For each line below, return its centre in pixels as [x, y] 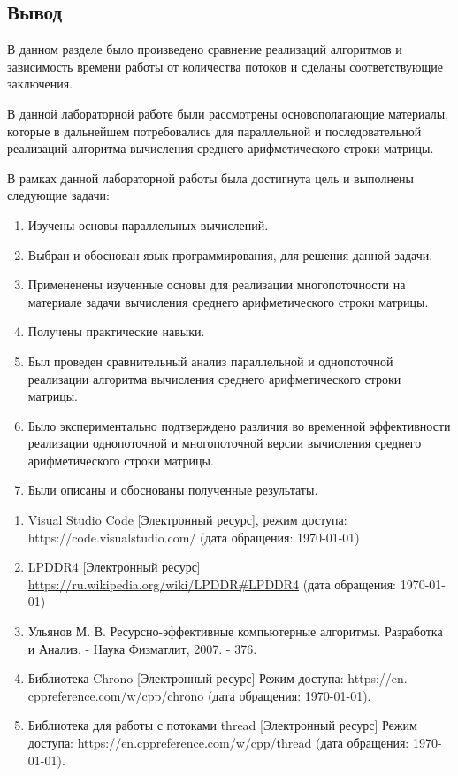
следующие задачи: [58, 195]
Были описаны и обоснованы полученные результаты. [173, 490]
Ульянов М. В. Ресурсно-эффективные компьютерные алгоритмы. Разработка [235, 631]
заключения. [40, 84]
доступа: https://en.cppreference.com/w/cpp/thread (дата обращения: [218, 743]
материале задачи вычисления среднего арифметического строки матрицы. [228, 301]
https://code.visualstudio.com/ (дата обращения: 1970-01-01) [194, 537]
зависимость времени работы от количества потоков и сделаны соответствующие [225, 66]
